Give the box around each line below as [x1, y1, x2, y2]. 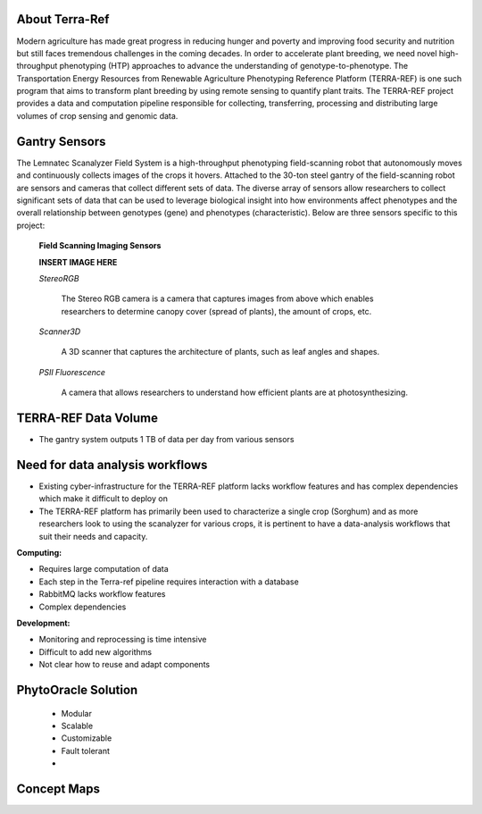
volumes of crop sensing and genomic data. [16, 110, 179, 121]
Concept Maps [16, 781, 101, 796]
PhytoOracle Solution [16, 682, 138, 697]
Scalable [61, 720, 94, 731]
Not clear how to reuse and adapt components [38, 659, 210, 670]
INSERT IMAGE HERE [38, 256, 118, 267]
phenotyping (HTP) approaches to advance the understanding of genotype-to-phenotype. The [59, 61, 409, 71]
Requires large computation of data [38, 564, 169, 575]
